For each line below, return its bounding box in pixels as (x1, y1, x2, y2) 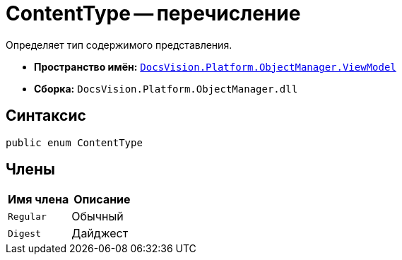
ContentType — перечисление (6, 1, 301, 25)
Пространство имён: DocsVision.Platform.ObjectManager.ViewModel (34, 60, 396, 73)
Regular (8, 211, 47, 222)
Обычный (71, 209, 124, 224)
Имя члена (8, 192, 69, 207)
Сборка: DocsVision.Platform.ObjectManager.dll (34, 82, 298, 95)
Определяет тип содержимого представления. (6, 38, 232, 51)
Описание (73, 192, 131, 207)
